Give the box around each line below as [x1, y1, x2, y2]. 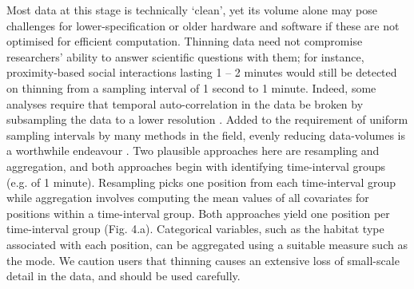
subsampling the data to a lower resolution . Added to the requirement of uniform [6, 111, 408, 128]
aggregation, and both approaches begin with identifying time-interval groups [6, 157, 386, 174]
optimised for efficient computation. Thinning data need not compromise [6, 33, 363, 49]
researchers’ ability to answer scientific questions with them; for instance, [6, 48, 364, 65]
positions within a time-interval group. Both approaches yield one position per [6, 204, 390, 221]
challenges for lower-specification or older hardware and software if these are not [6, 17, 400, 34]
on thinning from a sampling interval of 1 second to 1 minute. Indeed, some [6, 79, 376, 96]
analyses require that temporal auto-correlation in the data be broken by [6, 95, 364, 112]
